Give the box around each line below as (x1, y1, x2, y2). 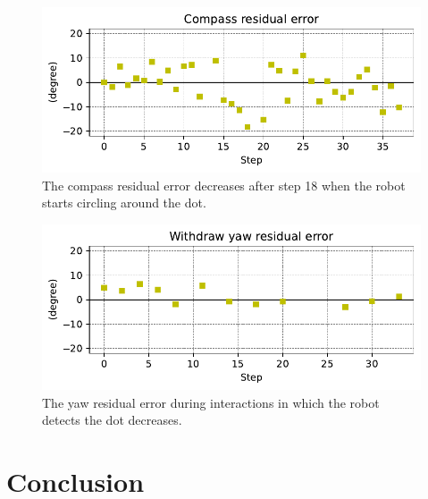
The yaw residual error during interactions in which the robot (42, 393, 380, 411)
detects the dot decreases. (42, 410, 182, 429)
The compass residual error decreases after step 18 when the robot (42, 175, 406, 194)
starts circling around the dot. (42, 193, 206, 212)
